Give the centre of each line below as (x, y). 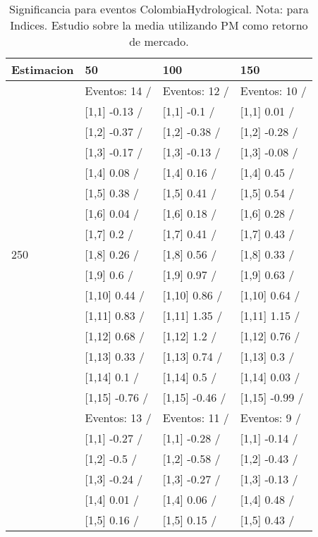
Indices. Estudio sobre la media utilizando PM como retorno (159, 25)
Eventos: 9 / (270, 418)
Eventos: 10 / (273, 91)
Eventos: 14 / (118, 91)
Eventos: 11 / (196, 418)
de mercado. (159, 41)
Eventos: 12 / (196, 91)
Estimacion (43, 69)
